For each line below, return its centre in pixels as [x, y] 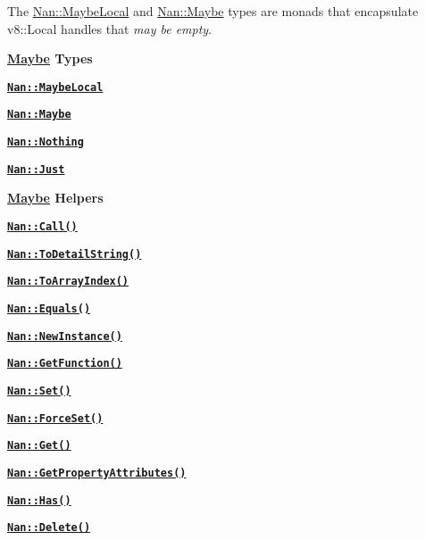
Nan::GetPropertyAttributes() [97, 473]
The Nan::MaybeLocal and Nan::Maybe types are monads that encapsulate [213, 11]
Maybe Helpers [55, 198]
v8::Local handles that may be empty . [110, 28]
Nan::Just [36, 169]
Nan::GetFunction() [65, 364]
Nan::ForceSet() [55, 418]
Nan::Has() [39, 500]
